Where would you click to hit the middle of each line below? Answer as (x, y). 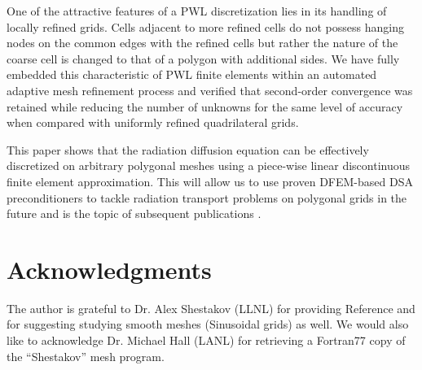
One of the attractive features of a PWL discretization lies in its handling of (197, 11)
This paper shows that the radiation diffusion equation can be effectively (188, 149)
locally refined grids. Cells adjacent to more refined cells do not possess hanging (205, 26)
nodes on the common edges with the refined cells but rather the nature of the (202, 43)
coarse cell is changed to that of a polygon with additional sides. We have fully (203, 58)
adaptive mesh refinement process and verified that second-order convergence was (210, 90)
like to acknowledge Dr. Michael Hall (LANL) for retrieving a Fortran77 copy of (206, 340)
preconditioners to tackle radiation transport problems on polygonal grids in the (207, 197)
